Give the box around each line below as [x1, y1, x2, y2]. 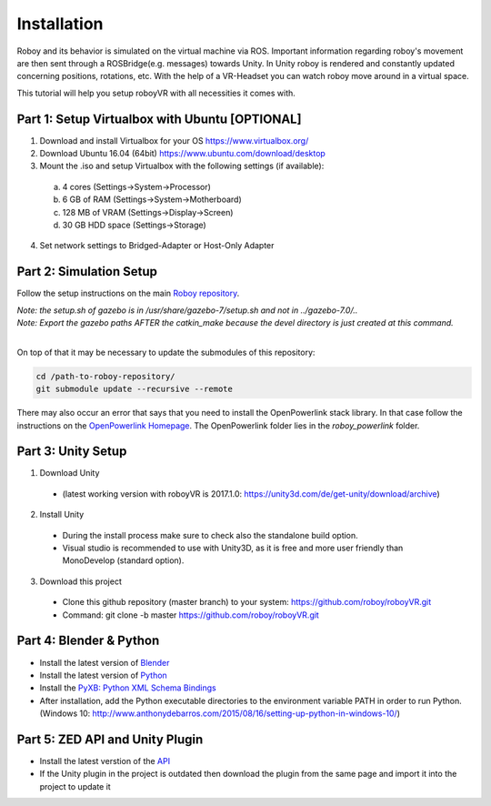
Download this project [39, 576, 122, 587]
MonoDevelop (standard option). [62, 555, 185, 566]
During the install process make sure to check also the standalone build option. [62, 529, 358, 540]
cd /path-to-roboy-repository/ [35, 371, 176, 381]
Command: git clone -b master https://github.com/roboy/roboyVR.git [62, 610, 320, 620]
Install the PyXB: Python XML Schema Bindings [39, 682, 217, 693]
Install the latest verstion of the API [39, 755, 171, 766]
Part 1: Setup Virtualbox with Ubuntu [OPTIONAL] [16, 111, 302, 126]
